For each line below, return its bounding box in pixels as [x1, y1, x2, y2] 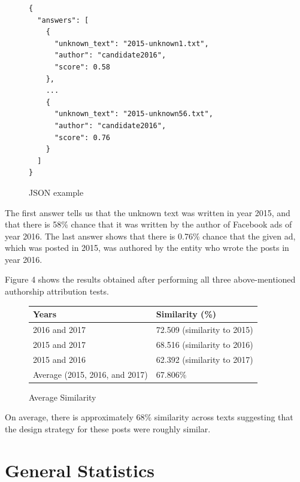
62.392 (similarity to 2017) [156, 353, 253, 365]
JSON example [29, 186, 84, 198]
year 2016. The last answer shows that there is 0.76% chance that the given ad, [5, 229, 296, 242]
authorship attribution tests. [5, 285, 109, 298]
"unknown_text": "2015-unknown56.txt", [54, 110, 213, 119]
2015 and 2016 [33, 353, 86, 365]
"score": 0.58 [54, 62, 111, 71]
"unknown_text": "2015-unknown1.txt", [54, 39, 209, 48]
